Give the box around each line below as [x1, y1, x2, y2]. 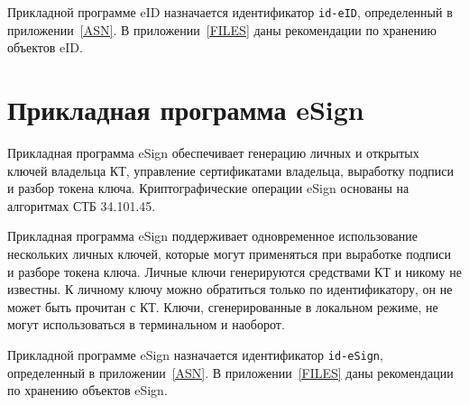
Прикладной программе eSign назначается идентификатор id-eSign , [7, 345, 383, 364]
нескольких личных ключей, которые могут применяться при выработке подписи [7, 244, 452, 262]
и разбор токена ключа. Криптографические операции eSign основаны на [7, 179, 409, 198]
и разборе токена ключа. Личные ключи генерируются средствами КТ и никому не [7, 262, 462, 281]
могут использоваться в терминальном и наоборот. [7, 315, 285, 334]
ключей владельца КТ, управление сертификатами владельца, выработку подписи [7, 161, 455, 179]
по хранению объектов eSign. [7, 381, 168, 400]
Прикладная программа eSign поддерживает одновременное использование [7, 226, 418, 245]
